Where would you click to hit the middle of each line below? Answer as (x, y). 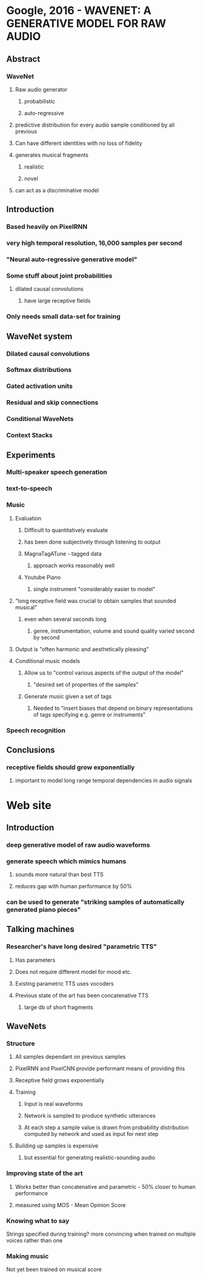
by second (46, 637)
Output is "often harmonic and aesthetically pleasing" (82, 649)
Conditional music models (47, 661)
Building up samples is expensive (57, 1146)
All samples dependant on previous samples (70, 1057)
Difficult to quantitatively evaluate (66, 530)
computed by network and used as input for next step (91, 1134)
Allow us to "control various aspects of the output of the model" (104, 673)
